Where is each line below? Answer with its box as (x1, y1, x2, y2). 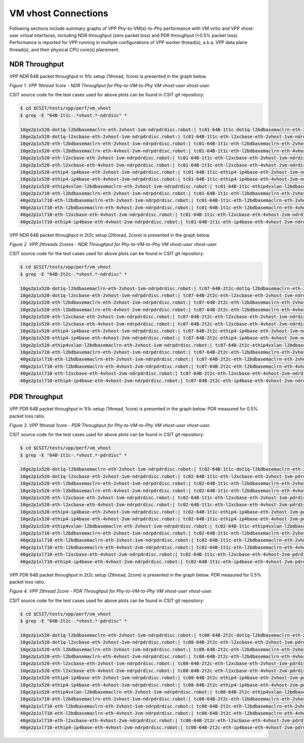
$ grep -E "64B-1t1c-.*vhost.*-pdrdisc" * (20, 452, 127, 458)
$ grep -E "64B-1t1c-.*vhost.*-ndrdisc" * (20, 112, 127, 118)
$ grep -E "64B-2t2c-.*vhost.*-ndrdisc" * (20, 271, 127, 277)
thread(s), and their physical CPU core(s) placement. (9, 46, 120, 53)
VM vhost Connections (9, 8, 108, 19)
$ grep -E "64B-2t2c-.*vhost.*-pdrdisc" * (20, 618, 127, 624)
